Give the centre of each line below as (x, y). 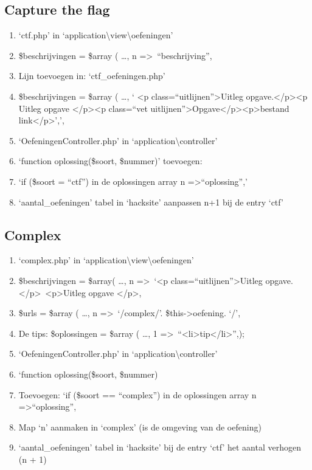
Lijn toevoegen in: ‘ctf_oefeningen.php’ (92, 76)
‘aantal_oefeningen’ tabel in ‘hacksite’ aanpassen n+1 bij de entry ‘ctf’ (151, 202)
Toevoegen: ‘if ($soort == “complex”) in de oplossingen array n (137, 394)
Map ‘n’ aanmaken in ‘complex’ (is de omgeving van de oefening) (140, 427)
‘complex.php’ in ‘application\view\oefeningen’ (106, 260)
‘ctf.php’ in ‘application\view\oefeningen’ (96, 35)
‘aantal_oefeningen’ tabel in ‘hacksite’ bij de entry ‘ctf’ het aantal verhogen (160, 447)
